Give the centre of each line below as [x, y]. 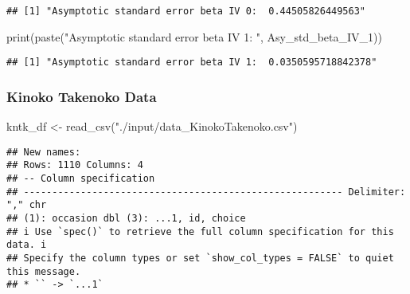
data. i [27, 245]
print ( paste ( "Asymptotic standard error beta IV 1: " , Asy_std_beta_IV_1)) [194, 36]
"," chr [27, 205]
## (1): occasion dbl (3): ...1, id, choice [126, 218]
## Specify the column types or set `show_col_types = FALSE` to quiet [200, 258]
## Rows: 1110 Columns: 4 [75, 165]
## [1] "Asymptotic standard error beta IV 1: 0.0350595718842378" [192, 63]
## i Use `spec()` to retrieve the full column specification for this [200, 231]
